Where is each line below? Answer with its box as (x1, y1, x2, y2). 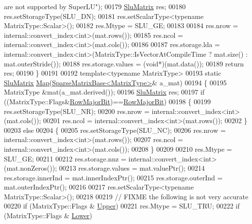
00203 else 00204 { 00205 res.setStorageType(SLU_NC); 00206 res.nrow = (4, 125, 226, 135)
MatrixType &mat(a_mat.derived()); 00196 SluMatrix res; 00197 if (4, 87, 204, 97)
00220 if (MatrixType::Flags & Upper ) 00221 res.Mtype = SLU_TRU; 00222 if (4, 201, 240, 211)
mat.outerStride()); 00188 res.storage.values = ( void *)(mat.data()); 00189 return (4, 58, 244, 68)
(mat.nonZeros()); (4, 163, 57, 173)
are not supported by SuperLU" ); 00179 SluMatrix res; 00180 (4, 1, 186, 11)
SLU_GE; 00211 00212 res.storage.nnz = (4, 153, 126, 163)
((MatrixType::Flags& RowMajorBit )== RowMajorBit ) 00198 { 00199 (4, 96, 211, 106)
